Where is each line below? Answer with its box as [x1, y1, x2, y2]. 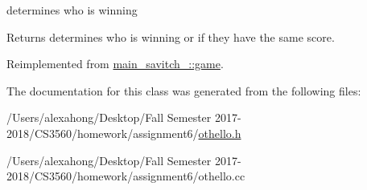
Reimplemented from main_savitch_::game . [6, 55, 224, 72]
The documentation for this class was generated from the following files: [6, 82, 361, 99]
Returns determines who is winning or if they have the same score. [6, 28, 335, 45]
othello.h [198, 124, 241, 141]
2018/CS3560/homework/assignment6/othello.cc [6, 168, 245, 184]
